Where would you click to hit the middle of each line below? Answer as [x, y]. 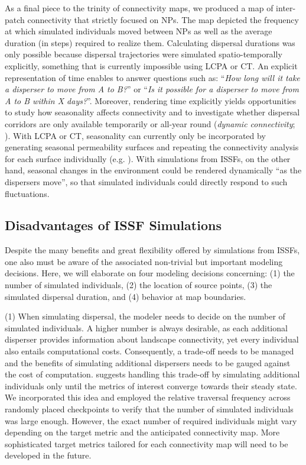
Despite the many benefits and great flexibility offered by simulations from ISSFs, [152, 250]
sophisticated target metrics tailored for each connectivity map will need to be [147, 443]
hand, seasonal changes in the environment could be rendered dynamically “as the [153, 170]
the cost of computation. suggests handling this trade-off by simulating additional [152, 374]
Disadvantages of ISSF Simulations [113, 225]
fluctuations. [27, 193]
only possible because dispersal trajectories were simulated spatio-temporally [144, 54]
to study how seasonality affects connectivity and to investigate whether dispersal [152, 112]
